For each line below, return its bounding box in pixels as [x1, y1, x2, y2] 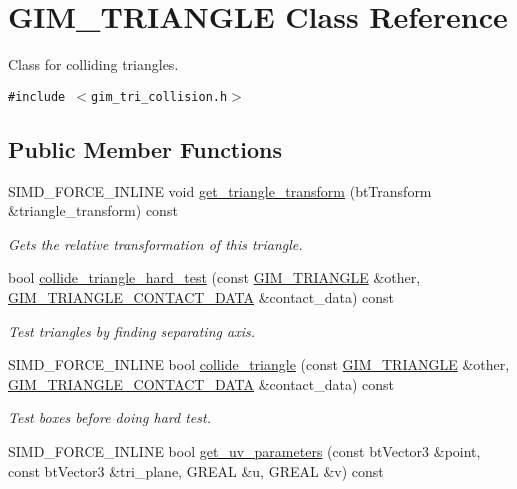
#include [8, 89, 66, 104]
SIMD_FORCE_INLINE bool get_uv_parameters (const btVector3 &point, [8, 440, 481, 461]
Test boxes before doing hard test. [8, 407, 211, 428]
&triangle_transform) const [8, 200, 178, 221]
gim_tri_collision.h [91, 89, 228, 104]
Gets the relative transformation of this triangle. [8, 233, 303, 254]
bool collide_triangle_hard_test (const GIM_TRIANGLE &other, [8, 267, 421, 288]
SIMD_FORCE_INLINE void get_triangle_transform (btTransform [8, 180, 432, 201]
